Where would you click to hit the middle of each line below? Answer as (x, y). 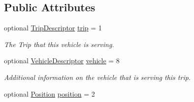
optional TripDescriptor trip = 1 (53, 28)
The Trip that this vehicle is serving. (59, 44)
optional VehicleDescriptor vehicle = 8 (62, 61)
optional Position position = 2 (49, 93)
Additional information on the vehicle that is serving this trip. (97, 77)
